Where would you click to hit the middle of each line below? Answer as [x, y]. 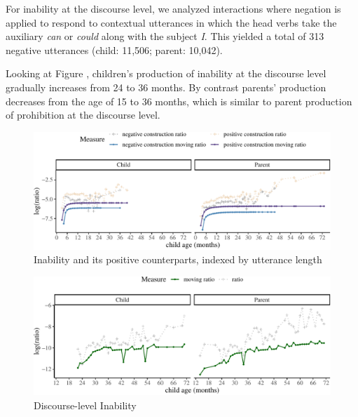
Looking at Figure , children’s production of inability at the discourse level [166, 73]
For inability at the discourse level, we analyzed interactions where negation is [173, 8]
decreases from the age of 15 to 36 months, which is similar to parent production [179, 101]
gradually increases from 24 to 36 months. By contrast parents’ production [166, 87]
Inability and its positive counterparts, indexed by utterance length [178, 259]
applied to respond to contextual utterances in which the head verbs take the [171, 22]
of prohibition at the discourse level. [83, 115]
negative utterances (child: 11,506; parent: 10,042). [114, 49]
